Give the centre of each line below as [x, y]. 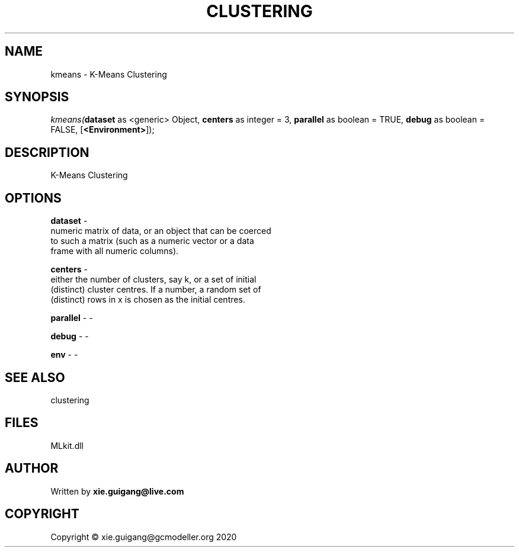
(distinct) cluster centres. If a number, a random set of [156, 290]
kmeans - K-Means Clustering [109, 74]
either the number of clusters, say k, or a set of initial [153, 280]
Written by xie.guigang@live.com [117, 491]
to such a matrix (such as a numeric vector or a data [152, 241]
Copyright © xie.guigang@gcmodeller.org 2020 [144, 537]
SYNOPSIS [37, 97]
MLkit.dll [67, 445]
